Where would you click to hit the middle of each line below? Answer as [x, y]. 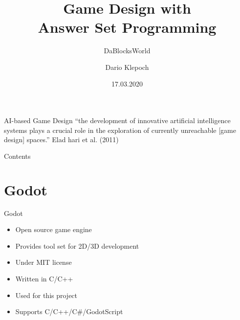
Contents [17, 156]
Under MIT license [44, 262]
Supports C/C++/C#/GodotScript [69, 311]
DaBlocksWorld [127, 51]
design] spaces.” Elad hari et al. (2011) [61, 139]
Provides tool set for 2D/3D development [77, 245]
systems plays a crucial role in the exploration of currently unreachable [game [120, 130]
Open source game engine [54, 229]
